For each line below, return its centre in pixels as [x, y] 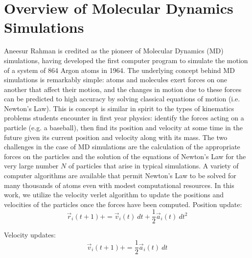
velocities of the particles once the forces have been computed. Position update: [123, 204]
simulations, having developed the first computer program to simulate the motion [126, 60]
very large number [31, 166]
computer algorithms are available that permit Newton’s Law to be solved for [120, 176]
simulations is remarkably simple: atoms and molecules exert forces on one [116, 80]
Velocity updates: [30, 235]
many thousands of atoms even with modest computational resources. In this [119, 185]
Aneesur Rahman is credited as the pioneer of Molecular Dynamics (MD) [114, 51]
